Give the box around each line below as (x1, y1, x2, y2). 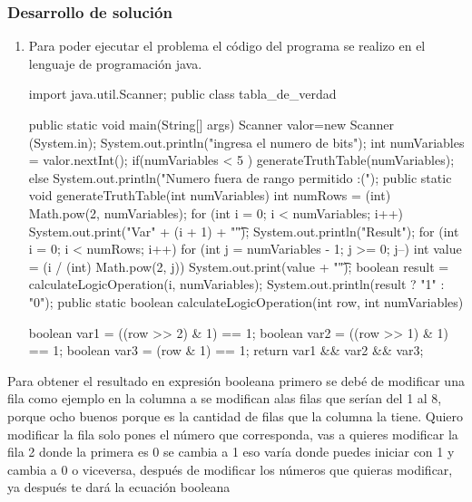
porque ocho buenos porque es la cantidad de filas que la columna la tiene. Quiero (7, 406, 464, 425)
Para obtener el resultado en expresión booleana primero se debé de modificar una (7, 371, 465, 390)
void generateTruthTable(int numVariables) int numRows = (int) (28, 186, 391, 205)
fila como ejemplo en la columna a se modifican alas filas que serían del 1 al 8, (7, 389, 442, 408)
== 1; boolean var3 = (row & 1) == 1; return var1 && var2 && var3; (28, 341, 424, 360)
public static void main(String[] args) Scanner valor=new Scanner (28, 115, 394, 133)
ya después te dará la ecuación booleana (7, 478, 231, 497)
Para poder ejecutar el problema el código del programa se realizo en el (28, 36, 426, 55)
